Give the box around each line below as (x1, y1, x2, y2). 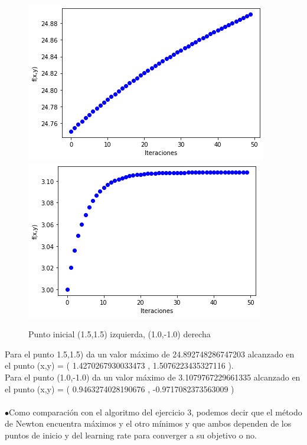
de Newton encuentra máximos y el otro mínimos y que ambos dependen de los (5, 417, 292, 430)
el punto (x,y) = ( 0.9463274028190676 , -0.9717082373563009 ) (5, 382, 234, 395)
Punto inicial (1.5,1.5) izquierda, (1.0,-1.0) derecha (28, 328, 211, 340)
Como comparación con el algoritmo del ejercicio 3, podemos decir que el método (9, 405, 302, 418)
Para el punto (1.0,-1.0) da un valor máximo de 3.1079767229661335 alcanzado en (5, 370, 301, 383)
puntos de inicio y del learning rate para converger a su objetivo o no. (5, 428, 257, 441)
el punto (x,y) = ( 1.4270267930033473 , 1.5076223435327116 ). (5, 359, 234, 372)
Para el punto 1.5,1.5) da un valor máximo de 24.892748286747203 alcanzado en (5, 347, 295, 360)
